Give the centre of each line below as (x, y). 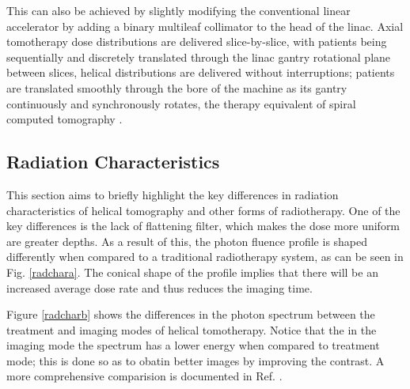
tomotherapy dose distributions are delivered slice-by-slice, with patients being (197, 42)
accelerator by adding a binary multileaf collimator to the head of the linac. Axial (205, 26)
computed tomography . (65, 119)
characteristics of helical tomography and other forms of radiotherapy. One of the (203, 210)
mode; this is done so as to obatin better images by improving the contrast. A (196, 360)
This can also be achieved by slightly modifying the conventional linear (178, 10)
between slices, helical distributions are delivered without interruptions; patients (201, 72)
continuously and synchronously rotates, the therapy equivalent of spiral (181, 103)
